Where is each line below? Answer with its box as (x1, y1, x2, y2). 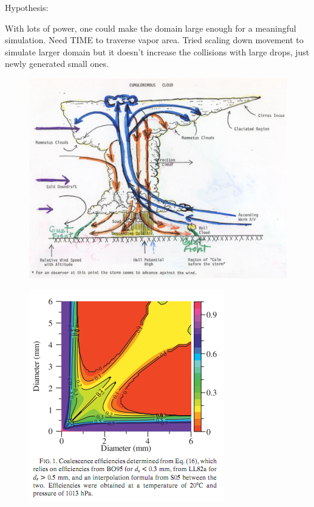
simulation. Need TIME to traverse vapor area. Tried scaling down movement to (5, 33, 304, 46)
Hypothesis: (5, 1, 49, 13)
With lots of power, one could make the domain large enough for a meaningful (5, 21, 296, 34)
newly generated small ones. (5, 57, 109, 70)
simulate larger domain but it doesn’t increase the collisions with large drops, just (5, 45, 310, 58)
